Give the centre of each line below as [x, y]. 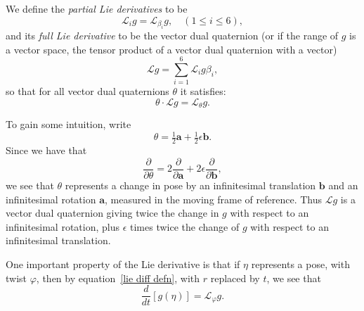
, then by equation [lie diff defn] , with [118, 278]
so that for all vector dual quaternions [87, 91]
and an [343, 185]
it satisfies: [203, 91]
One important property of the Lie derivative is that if [123, 264]
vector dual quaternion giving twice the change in [112, 213]
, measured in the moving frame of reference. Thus [213, 199]
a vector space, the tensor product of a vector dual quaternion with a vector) [171, 49]
